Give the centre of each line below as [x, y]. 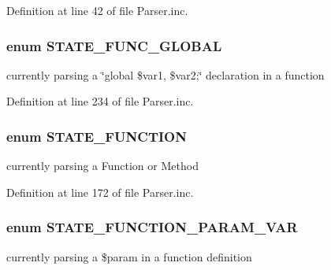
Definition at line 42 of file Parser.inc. [97, 10]
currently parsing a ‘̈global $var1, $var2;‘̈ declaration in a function [165, 74]
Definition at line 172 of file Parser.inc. [100, 192]
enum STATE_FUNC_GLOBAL [114, 45]
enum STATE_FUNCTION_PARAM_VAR [152, 227]
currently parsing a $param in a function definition [129, 256]
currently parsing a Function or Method [102, 166]
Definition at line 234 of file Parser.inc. [100, 101]
